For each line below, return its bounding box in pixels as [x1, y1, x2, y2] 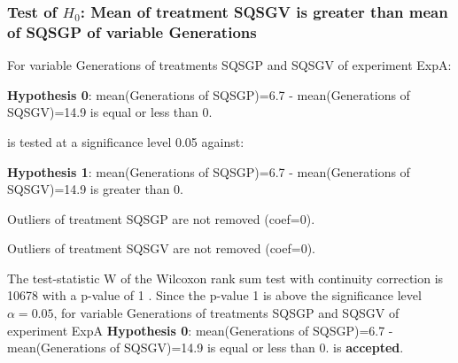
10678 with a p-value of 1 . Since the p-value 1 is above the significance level [7, 286, 422, 305]
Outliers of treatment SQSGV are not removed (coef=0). [7, 239, 315, 258]
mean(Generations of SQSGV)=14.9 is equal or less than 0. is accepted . [7, 338, 404, 357]
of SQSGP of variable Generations [7, 20, 257, 42]
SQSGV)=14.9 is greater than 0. [7, 180, 183, 198]
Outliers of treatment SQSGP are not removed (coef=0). [7, 209, 315, 228]
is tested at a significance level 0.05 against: [7, 132, 245, 151]
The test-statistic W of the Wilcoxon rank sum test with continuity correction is [7, 268, 444, 287]
